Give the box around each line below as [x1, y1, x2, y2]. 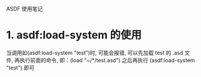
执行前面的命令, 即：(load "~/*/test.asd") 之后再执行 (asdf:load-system [19, 56, 195, 64]
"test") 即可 [6, 64, 35, 71]
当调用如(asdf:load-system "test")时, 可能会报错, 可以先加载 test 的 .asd [6, 49, 184, 56]
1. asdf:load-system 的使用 [6, 29, 142, 42]
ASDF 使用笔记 [6, 5, 43, 12]
